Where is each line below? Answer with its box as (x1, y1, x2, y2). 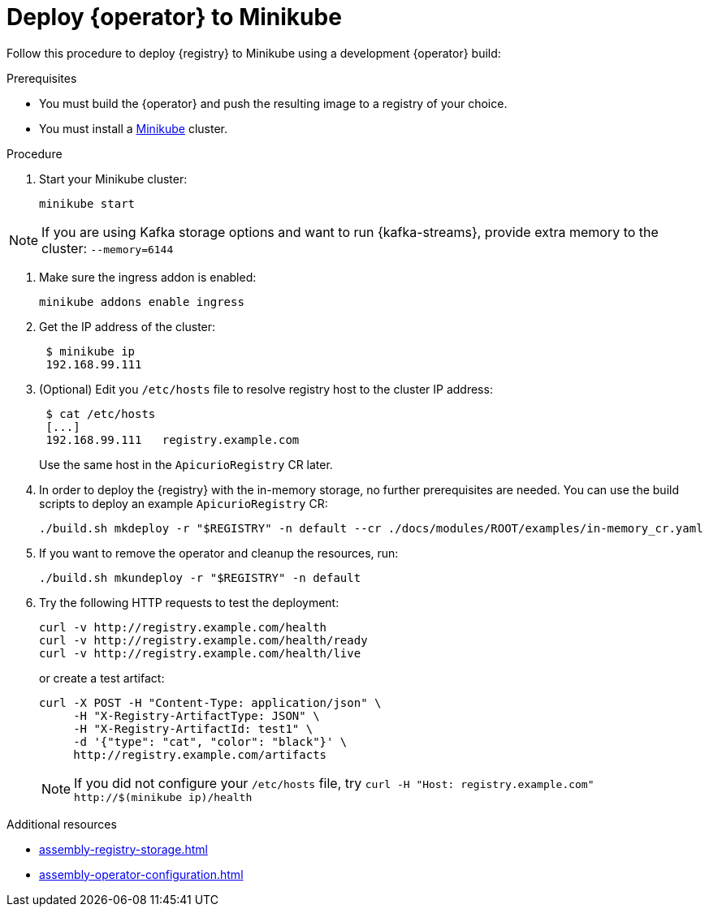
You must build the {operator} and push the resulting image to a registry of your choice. (39, 96, 508, 110)
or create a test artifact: (39, 670, 165, 685)
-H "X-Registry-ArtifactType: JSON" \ (73, 708, 320, 722)
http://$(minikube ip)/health (74, 790, 253, 803)
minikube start (39, 196, 136, 210)
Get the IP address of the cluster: (39, 319, 216, 334)
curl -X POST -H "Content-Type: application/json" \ (39, 696, 382, 709)
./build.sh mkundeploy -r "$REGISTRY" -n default (39, 571, 361, 584)
